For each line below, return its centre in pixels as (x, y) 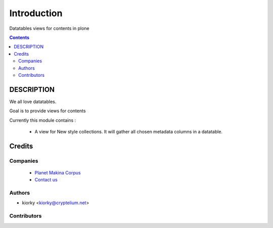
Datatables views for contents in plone (49, 28)
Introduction (36, 13)
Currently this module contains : (43, 120)
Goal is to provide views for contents (48, 111)
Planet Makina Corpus (58, 172)
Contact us (46, 180)
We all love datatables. (33, 102)
